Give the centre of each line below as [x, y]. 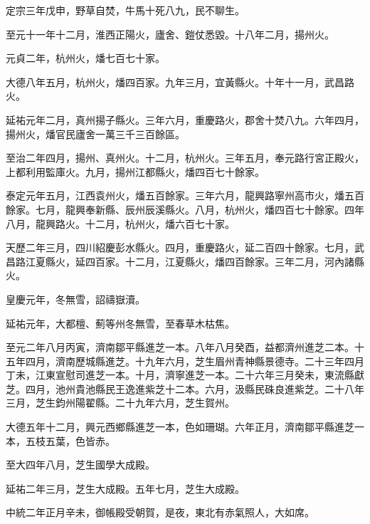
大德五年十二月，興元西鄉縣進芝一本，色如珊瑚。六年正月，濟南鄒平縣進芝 [180, 427]
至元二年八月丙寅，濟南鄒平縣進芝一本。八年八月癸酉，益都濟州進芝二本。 [180, 347]
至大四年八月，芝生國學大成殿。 [80, 465]
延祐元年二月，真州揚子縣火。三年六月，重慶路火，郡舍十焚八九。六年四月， [185, 119]
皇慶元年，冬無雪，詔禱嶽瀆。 [75, 299]
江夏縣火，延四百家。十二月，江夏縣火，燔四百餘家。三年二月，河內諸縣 [195, 261]
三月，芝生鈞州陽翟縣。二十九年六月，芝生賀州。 [120, 403]
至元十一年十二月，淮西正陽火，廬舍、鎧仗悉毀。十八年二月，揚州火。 [170, 34]
